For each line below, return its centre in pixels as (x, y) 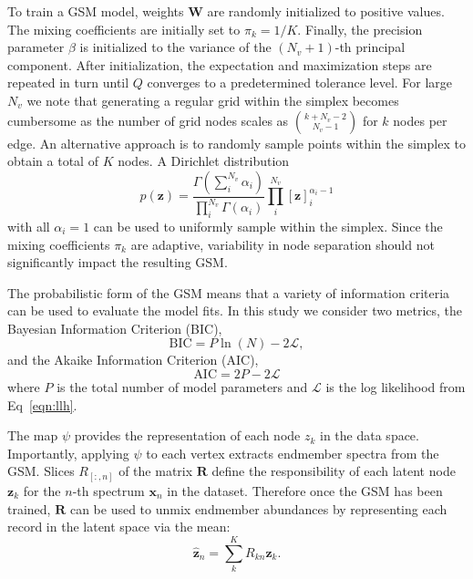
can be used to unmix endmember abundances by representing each (258, 508)
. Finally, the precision (360, 29)
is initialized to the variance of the (175, 47)
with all (29, 226)
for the (42, 490)
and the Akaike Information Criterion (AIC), (133, 360)
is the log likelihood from (396, 387)
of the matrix (156, 471)
